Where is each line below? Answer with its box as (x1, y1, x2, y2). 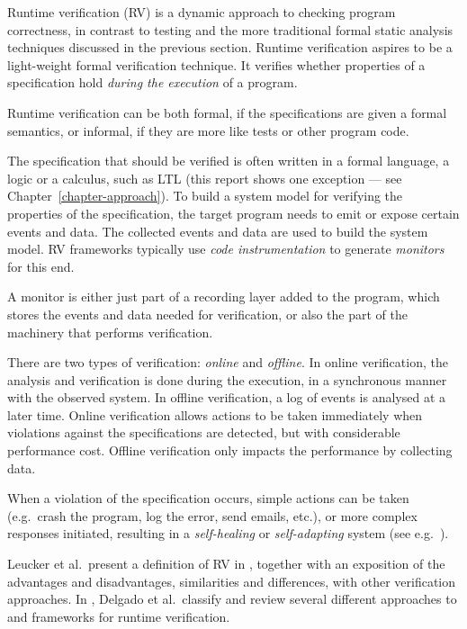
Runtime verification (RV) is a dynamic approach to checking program (7, 3, 396, 21)
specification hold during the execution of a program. (7, 73, 298, 92)
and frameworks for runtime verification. (7, 607, 230, 625)
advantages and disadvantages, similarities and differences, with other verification (7, 571, 456, 590)
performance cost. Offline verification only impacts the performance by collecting (7, 441, 453, 460)
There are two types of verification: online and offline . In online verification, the (7, 353, 448, 372)
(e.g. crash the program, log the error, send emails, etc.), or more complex (7, 506, 418, 525)
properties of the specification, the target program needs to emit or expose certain (7, 203, 460, 222)
